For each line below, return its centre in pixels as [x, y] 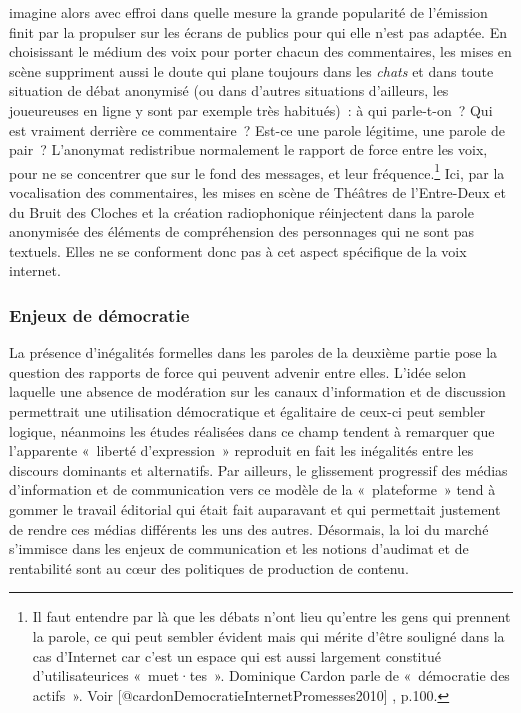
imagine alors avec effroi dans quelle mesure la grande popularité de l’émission [248, 12]
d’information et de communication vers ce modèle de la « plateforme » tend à [252, 489]
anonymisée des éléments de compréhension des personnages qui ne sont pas [242, 231]
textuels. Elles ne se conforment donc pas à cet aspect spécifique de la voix [238, 250]
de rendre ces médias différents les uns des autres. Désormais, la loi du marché [249, 528]
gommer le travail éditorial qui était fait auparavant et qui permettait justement [255, 508]
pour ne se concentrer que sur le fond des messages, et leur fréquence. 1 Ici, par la [257, 171]
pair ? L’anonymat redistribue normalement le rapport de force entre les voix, [248, 149]
